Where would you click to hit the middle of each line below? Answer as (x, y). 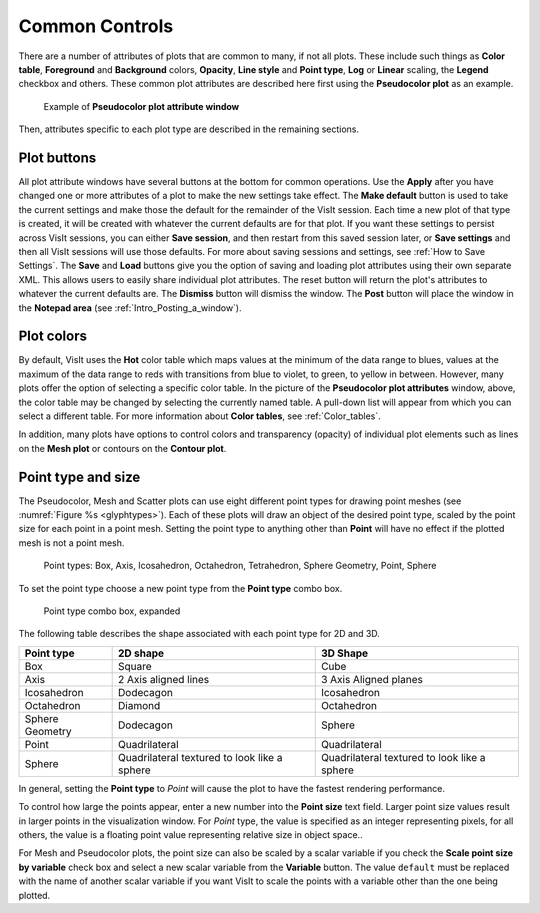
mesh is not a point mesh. (71, 542)
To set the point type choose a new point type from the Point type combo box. (180, 588)
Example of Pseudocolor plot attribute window (141, 106)
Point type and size (79, 476)
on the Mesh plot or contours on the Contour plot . (122, 448)
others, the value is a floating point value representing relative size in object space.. (191, 834)
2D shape (141, 653)
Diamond (139, 705)
